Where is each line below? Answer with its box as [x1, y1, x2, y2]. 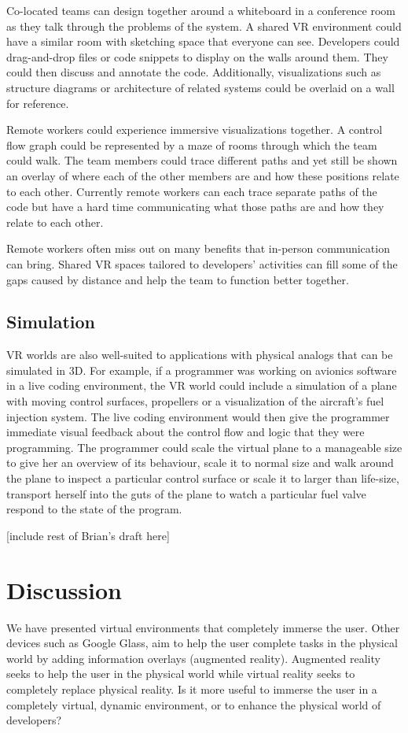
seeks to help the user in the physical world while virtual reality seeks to [6, 665, 355, 682]
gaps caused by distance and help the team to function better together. [6, 271, 349, 287]
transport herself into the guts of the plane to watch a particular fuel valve [6, 485, 366, 502]
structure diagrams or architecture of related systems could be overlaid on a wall [6, 79, 395, 95]
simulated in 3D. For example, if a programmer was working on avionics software [6, 361, 397, 378]
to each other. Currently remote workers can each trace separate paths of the [6, 183, 377, 199]
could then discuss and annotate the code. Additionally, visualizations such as [6, 64, 381, 80]
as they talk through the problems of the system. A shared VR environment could [6, 17, 402, 34]
